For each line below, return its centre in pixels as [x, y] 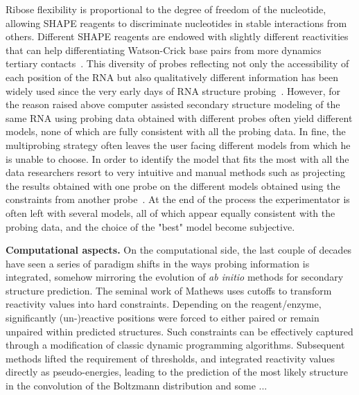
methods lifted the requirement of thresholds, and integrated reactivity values [170, 358]
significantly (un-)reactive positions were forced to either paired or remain [163, 318]
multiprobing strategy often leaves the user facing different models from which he [178, 144]
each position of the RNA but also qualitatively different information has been [172, 77]
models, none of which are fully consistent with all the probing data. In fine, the [176, 131]
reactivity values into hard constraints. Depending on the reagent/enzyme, [164, 304]
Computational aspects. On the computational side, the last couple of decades [179, 250]
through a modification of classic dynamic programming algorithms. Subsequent [175, 345]
